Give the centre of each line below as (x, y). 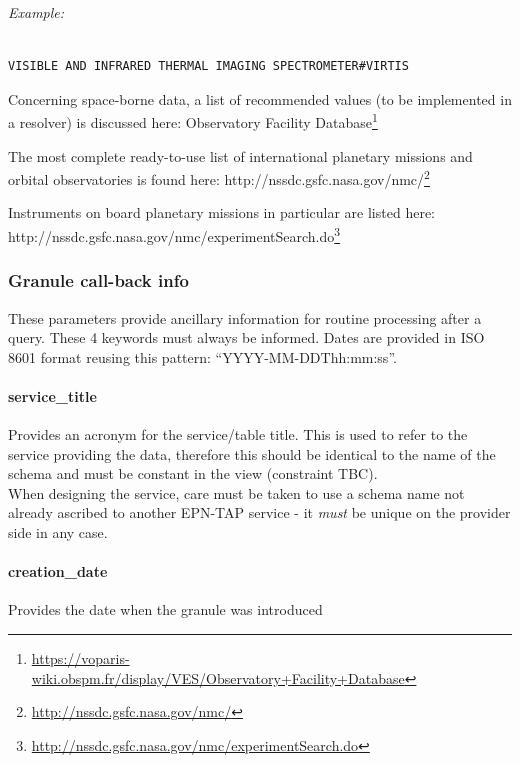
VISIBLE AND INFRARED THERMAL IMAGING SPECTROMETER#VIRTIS (208, 66)
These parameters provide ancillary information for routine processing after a (245, 317)
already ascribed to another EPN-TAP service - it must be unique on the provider (259, 512)
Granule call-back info (98, 280)
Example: (36, 12)
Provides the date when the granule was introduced (165, 609)
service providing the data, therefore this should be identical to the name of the (252, 453)
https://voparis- (80, 658)
